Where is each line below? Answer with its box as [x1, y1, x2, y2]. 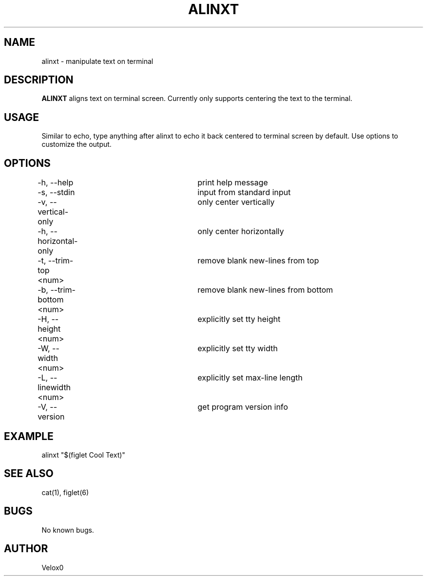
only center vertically [197, 197, 275, 207]
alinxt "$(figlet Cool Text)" [41, 450, 125, 459]
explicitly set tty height [197, 314, 281, 324]
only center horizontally [197, 226, 284, 237]
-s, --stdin [38, 187, 75, 198]
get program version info [197, 402, 288, 412]
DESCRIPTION [4, 74, 74, 86]
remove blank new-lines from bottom [197, 285, 333, 295]
